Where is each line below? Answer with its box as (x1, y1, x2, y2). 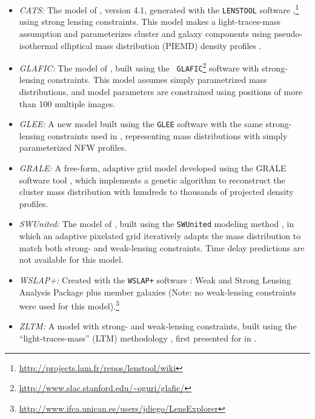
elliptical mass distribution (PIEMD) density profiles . (61, 39, 262, 51)
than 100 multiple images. (19, 97, 116, 110)
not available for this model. (19, 253, 124, 266)
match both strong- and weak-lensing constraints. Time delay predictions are (19, 241, 305, 254)
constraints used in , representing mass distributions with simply (47, 129, 288, 142)
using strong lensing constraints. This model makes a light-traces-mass (19, 15, 281, 28)
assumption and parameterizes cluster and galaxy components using (19, 27, 271, 39)
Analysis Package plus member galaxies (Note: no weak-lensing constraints (19, 285, 297, 298)
